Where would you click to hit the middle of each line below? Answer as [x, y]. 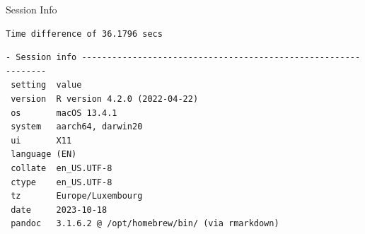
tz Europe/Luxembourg [77, 196]
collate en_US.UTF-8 [62, 168]
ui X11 [41, 140]
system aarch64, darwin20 [77, 127]
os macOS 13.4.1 [64, 113]
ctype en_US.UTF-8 [62, 182]
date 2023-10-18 [59, 210]
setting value [46, 85]
